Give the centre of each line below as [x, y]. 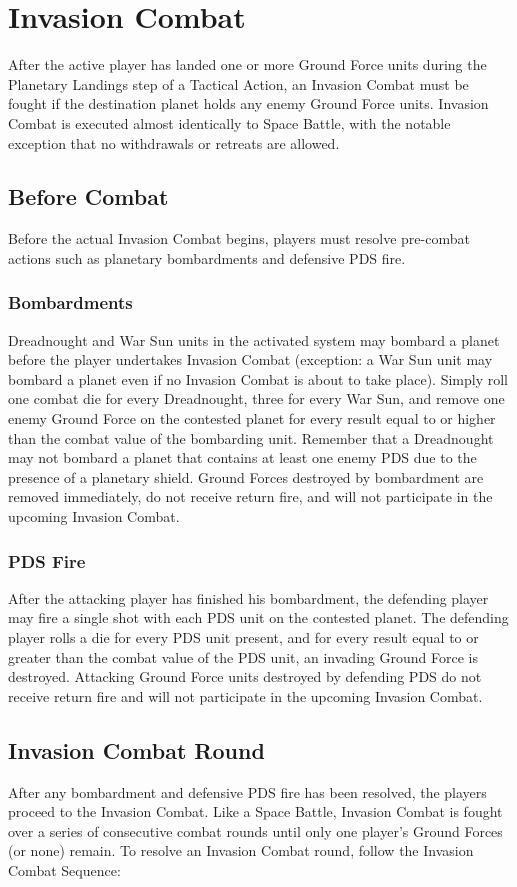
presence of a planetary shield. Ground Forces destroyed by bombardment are [246, 476]
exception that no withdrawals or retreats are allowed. [174, 142]
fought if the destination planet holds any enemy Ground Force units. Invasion [248, 103]
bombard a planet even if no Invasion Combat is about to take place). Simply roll [258, 378]
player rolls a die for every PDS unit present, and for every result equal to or [243, 637]
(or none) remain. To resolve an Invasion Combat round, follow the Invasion [241, 850]
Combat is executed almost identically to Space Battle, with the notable [229, 122]
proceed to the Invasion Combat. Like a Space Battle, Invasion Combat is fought [255, 811]
